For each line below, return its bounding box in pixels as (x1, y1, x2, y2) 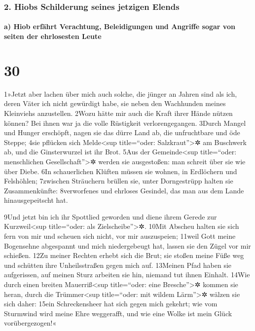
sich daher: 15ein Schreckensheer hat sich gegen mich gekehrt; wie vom (4, 298, 218, 309)
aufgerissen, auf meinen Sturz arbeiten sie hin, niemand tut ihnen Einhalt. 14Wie (4, 269, 250, 280)
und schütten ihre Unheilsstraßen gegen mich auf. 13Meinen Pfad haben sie (4, 259, 232, 270)
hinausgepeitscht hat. (4, 195, 68, 205)
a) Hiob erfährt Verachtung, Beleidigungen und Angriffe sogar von (4, 21, 235, 32)
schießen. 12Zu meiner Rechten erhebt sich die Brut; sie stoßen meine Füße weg (4, 250, 244, 260)
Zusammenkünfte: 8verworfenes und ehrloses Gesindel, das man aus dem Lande (4, 185, 244, 195)
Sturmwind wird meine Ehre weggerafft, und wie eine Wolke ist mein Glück (4, 308, 232, 318)
